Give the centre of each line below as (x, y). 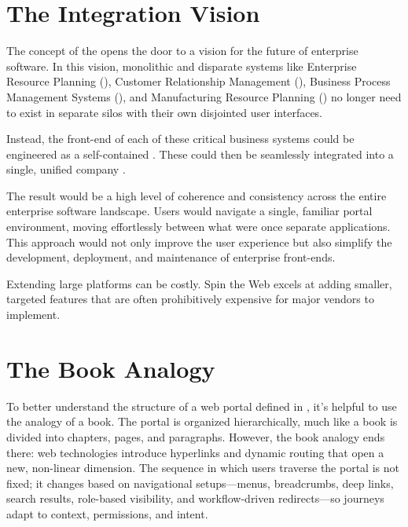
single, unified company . (66, 169)
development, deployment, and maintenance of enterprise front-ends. (171, 257)
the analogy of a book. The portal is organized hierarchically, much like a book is (202, 421)
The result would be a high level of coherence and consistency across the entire (197, 195)
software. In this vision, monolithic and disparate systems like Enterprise (182, 66)
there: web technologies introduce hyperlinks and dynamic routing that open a (195, 452)
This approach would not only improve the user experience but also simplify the (199, 242)
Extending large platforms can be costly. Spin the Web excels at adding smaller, (199, 283)
